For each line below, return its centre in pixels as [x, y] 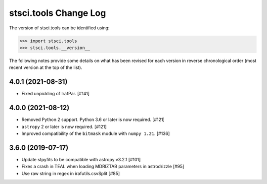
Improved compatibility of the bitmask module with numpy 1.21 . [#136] [96, 133]
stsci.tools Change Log [58, 13]
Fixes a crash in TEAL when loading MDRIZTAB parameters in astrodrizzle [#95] [103, 167]
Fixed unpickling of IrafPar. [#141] [56, 94]
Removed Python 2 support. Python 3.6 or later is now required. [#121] [93, 120]
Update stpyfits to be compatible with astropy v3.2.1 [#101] [81, 159]
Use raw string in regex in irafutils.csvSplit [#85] [71, 173]
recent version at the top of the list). [46, 67]
